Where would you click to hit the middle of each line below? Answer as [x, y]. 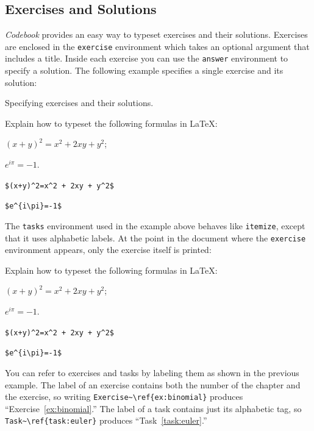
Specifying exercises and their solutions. [79, 103]
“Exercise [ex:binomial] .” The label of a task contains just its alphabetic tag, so [153, 408]
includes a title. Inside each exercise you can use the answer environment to [147, 58]
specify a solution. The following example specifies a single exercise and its [144, 70]
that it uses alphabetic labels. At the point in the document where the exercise [155, 237]
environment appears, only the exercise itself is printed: [108, 250]
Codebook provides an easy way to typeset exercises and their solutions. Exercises [156, 34]
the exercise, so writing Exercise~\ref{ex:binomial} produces [124, 397]
